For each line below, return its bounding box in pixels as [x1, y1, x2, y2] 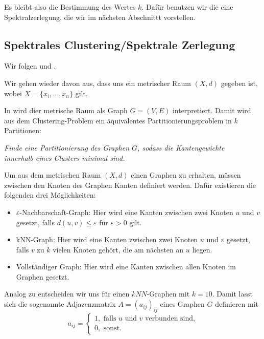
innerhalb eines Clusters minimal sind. [4, 152, 125, 163]
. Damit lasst [212, 288, 253, 299]
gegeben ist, [221, 77, 258, 88]
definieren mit [215, 299, 259, 309]
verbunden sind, [145, 315, 195, 323]
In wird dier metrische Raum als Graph [4, 105, 128, 116]
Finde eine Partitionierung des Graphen [4, 142, 130, 153]
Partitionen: [4, 125, 41, 136]
